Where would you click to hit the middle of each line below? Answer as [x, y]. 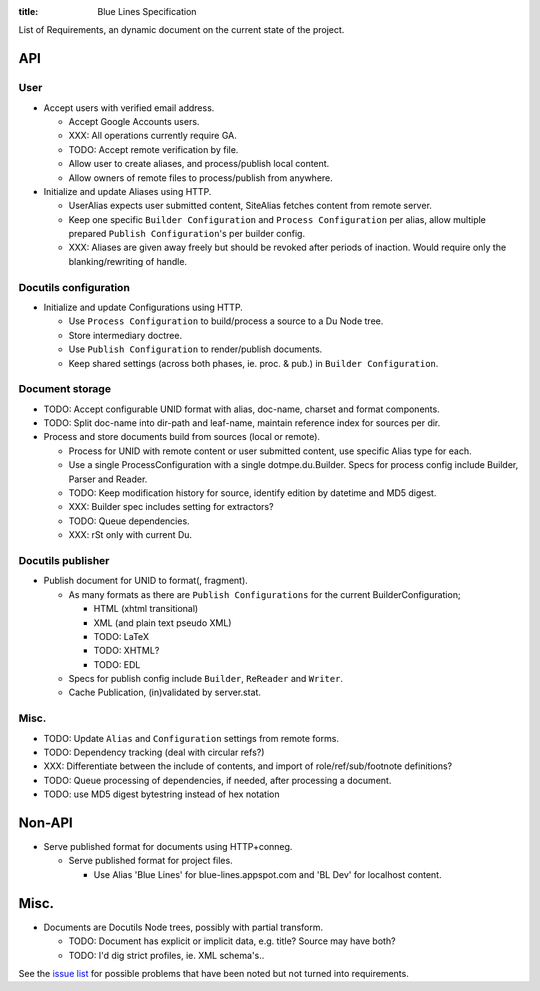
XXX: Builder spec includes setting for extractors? [171, 507]
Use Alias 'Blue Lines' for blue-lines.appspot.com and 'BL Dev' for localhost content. [267, 874]
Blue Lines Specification [147, 11]
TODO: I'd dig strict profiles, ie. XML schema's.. [166, 955]
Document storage [65, 389]
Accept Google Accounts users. [134, 121]
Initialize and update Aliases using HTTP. [127, 191]
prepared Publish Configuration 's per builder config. [186, 234]
